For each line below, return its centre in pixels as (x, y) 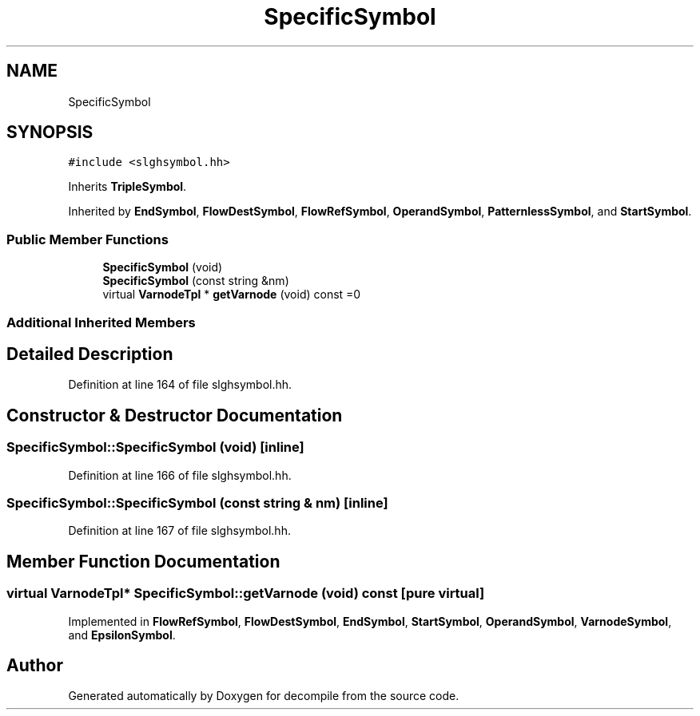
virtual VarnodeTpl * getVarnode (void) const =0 (232, 295)
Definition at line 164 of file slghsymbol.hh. (180, 385)
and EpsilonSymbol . (122, 635)
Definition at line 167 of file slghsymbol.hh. (179, 531)
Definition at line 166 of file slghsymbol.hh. (180, 475)
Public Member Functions (87, 239)
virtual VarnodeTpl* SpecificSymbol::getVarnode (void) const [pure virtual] (246, 593)
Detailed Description (90, 354)
